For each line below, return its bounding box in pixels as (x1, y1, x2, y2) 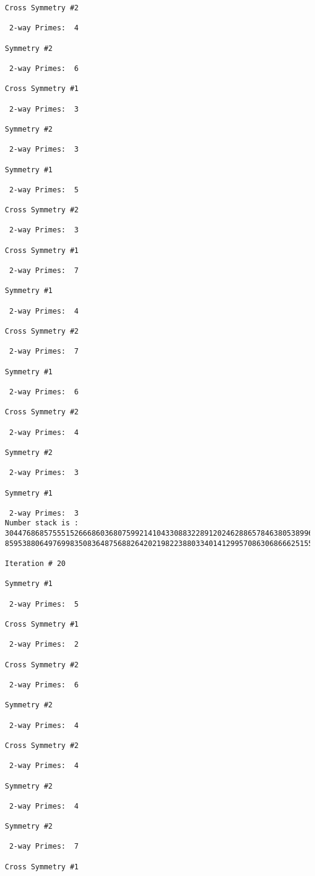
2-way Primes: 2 (9, 640, 79, 649)
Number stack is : (5, 519, 79, 528)
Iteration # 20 (5, 559, 66, 568)
